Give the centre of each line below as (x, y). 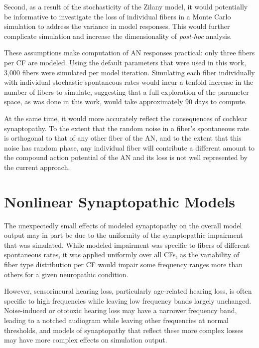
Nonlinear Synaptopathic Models (120, 201)
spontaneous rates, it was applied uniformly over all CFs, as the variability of (122, 255)
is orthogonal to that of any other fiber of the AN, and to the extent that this (123, 138)
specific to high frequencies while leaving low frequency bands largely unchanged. (128, 300)
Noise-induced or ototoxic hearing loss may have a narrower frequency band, (121, 310)
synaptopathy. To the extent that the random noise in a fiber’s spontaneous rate (127, 128)
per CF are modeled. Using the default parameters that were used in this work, (125, 62)
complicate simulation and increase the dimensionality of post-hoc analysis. (118, 36)
